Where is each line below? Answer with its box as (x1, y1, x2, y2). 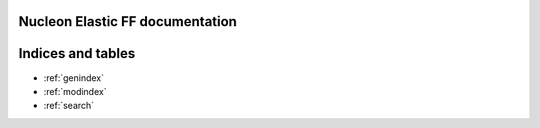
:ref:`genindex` (43, 71, 105, 84)
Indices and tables (18, 45, 136, 62)
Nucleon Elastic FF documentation (18, 13, 237, 30)
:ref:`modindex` (43, 85, 107, 97)
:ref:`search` (43, 100, 95, 112)
